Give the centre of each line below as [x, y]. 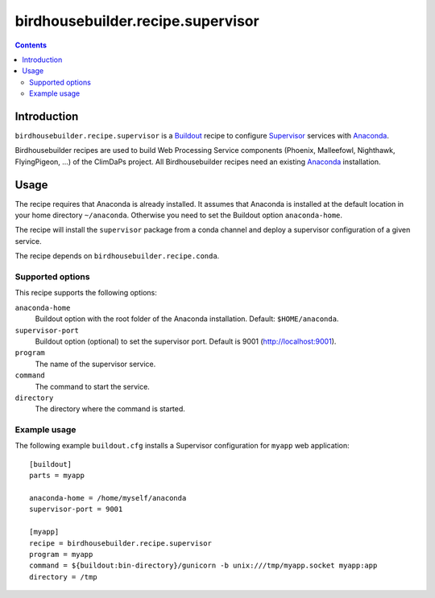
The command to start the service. [93, 386]
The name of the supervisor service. [95, 364]
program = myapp [61, 554]
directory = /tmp [63, 577]
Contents [31, 45]
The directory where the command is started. [110, 409]
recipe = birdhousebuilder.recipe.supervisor [121, 543]
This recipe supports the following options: [86, 293]
